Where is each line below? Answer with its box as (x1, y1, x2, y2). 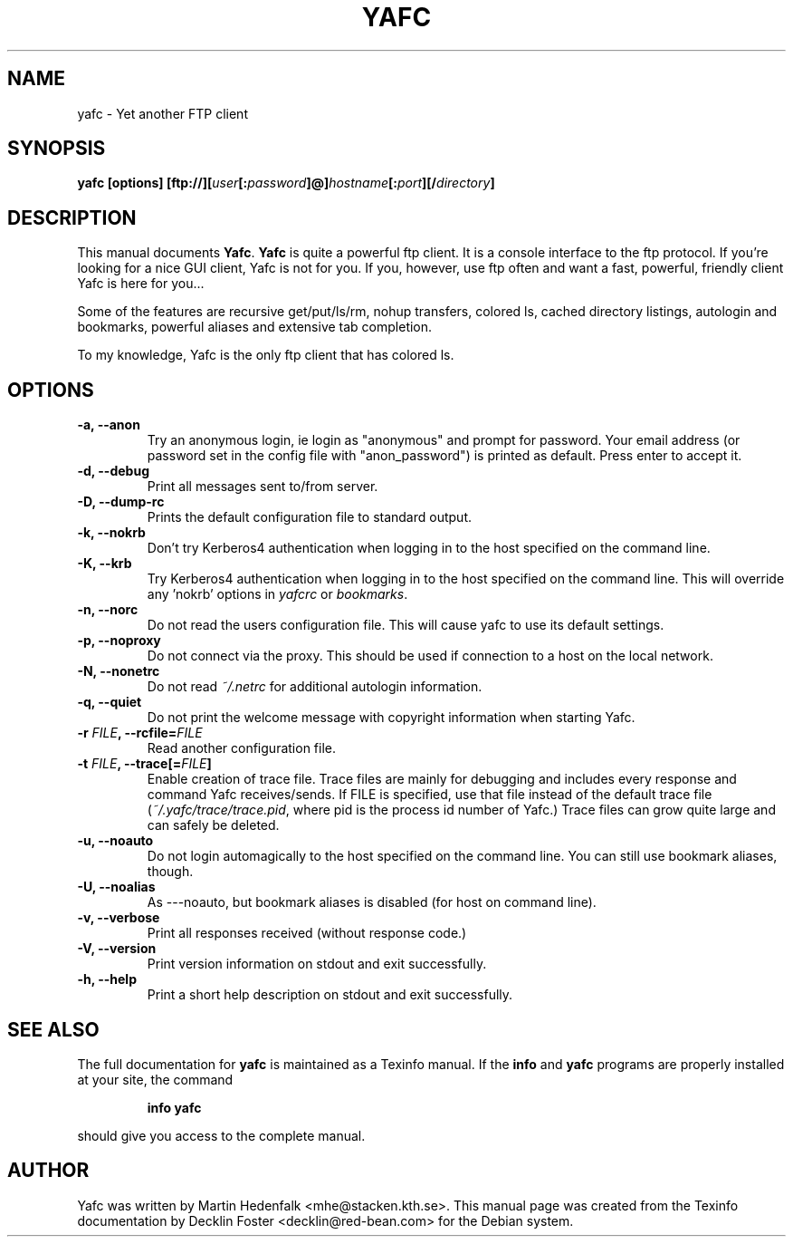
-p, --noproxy (77, 632, 161, 649)
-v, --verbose (77, 910, 160, 926)
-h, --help (77, 971, 137, 988)
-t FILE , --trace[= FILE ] (77, 756, 212, 772)
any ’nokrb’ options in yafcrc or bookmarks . (147, 586, 408, 603)
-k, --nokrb (77, 525, 146, 541)
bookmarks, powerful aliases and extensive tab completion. (77, 319, 433, 335)
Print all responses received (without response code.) (147, 925, 467, 941)
